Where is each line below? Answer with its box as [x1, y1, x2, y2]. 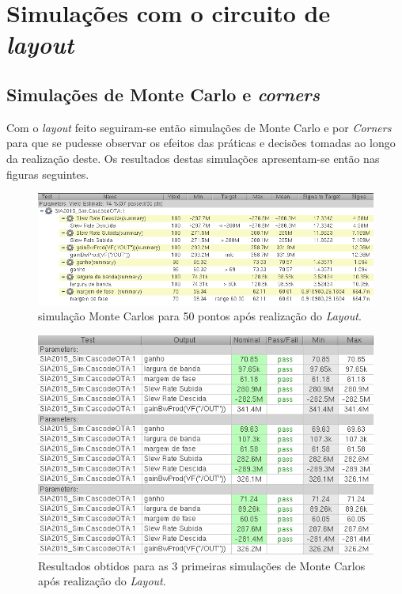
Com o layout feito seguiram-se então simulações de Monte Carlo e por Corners [6, 119, 392, 135]
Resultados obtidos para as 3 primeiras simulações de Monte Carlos [38, 557, 366, 573]
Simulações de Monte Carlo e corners [6, 81, 320, 106]
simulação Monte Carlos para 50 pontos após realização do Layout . [38, 308, 362, 324]
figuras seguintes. [6, 165, 89, 182]
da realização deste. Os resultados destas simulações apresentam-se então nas [6, 149, 380, 166]
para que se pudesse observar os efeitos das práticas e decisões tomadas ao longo [6, 134, 396, 151]
